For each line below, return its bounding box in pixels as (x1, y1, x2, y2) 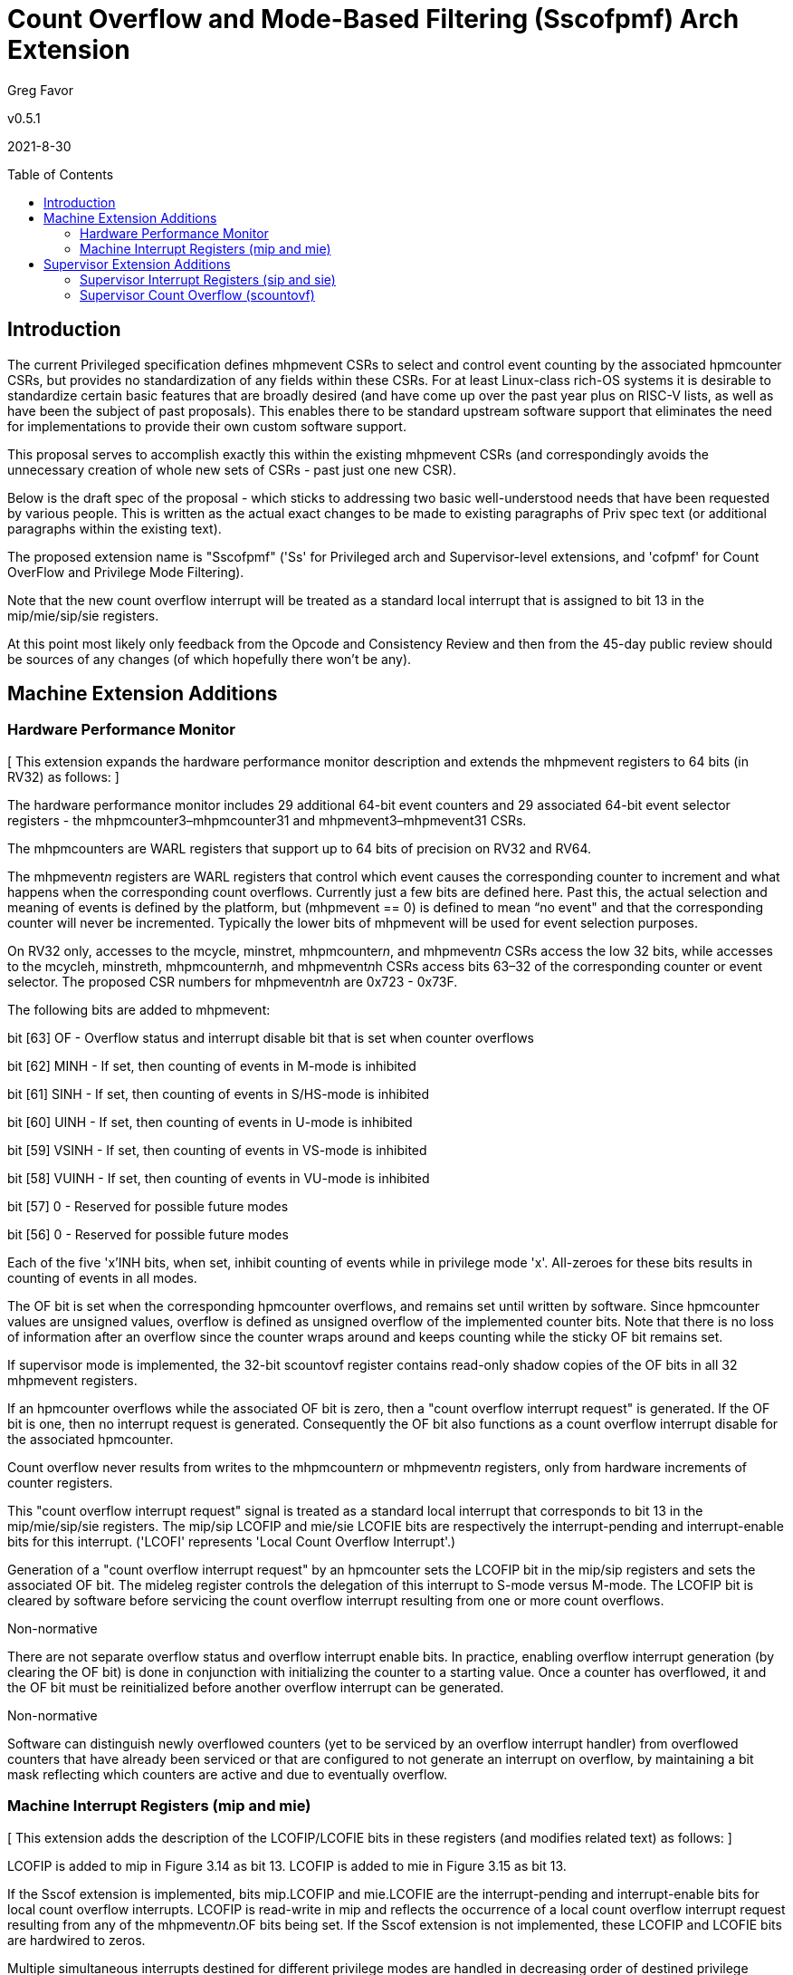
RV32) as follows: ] (7, 768, 119, 785)
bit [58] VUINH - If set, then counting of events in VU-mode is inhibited (7, 1170, 430, 1186)
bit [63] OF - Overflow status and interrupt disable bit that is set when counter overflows (7, 1029, 534, 1045)
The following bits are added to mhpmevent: (7, 1001, 271, 1017)
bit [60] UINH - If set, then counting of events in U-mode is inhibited (7, 1113, 413, 1130)
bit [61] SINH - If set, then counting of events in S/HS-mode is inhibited (7, 1085, 430, 1102)
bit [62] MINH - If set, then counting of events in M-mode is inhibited (7, 1057, 416, 1074)
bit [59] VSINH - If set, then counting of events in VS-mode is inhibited (7, 1142, 427, 1158)
